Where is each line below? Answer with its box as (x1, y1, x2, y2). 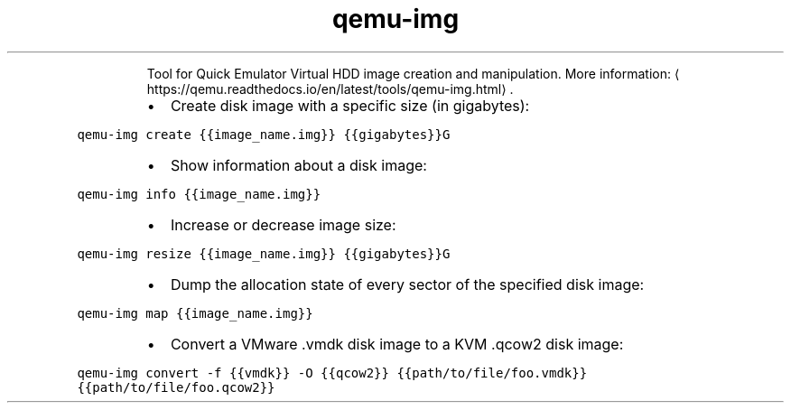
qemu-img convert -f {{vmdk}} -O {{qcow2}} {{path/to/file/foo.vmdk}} (77, 365, 588, 380)
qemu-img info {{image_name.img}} (77, 186, 321, 201)
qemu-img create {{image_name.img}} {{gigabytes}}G (77, 126, 451, 142)
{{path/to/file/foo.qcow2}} (77, 379, 275, 395)
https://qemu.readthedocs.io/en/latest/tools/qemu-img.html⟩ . (146, 80, 514, 97)
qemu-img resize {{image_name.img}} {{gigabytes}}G (77, 246, 451, 261)
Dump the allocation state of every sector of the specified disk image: (170, 275, 645, 294)
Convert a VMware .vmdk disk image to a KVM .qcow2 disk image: (170, 334, 624, 353)
